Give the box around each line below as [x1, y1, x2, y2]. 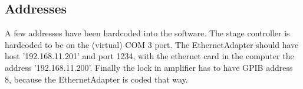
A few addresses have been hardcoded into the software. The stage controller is [5, 27, 290, 39]
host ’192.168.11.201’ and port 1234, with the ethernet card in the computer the [5, 50, 294, 62]
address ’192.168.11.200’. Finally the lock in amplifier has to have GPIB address [5, 61, 293, 73]
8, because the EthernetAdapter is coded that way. [5, 73, 188, 85]
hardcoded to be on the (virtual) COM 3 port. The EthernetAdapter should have [5, 38, 299, 50]
